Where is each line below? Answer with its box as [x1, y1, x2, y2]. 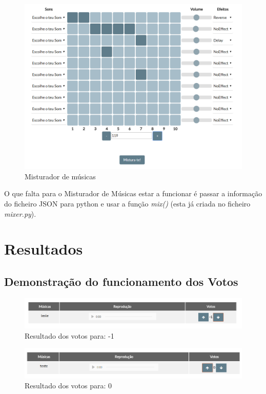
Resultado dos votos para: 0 [25, 380, 112, 391]
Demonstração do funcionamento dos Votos [4, 273, 238, 289]
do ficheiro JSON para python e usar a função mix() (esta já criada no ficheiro [4, 198, 251, 209]
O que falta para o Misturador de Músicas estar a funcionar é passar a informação [4, 188, 262, 199]
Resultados [4, 238, 83, 259]
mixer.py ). [4, 208, 36, 219]
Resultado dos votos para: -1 [25, 330, 114, 341]
